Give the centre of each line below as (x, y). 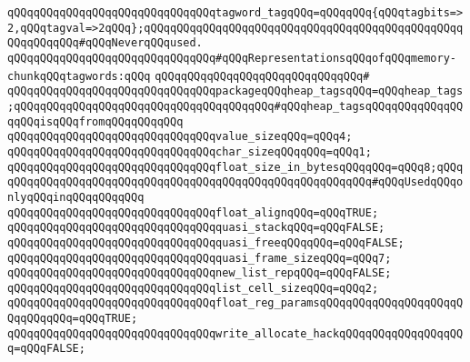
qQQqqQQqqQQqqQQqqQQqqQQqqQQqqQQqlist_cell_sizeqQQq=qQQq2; (193, 288)
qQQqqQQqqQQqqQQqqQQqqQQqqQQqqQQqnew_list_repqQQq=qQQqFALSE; (200, 273)
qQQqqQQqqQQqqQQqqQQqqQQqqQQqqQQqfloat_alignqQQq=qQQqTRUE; (193, 212)
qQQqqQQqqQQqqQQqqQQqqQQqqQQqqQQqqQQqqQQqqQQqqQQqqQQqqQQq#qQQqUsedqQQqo (235, 182)
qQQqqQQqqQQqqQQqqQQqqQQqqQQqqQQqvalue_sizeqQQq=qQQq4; (180, 137)
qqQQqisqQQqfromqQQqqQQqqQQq (95, 121)
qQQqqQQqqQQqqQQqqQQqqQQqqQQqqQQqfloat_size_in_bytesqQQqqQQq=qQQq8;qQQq (235, 167)
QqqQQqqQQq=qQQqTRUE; (73, 319)
